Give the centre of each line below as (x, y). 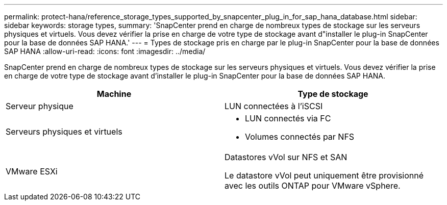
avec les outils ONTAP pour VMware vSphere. (313, 186)
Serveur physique (40, 106)
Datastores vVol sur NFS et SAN (286, 157)
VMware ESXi (32, 171)
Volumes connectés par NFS (300, 137)
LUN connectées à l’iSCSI (274, 106)
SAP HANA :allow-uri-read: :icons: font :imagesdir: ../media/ (105, 51)
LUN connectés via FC (288, 118)
